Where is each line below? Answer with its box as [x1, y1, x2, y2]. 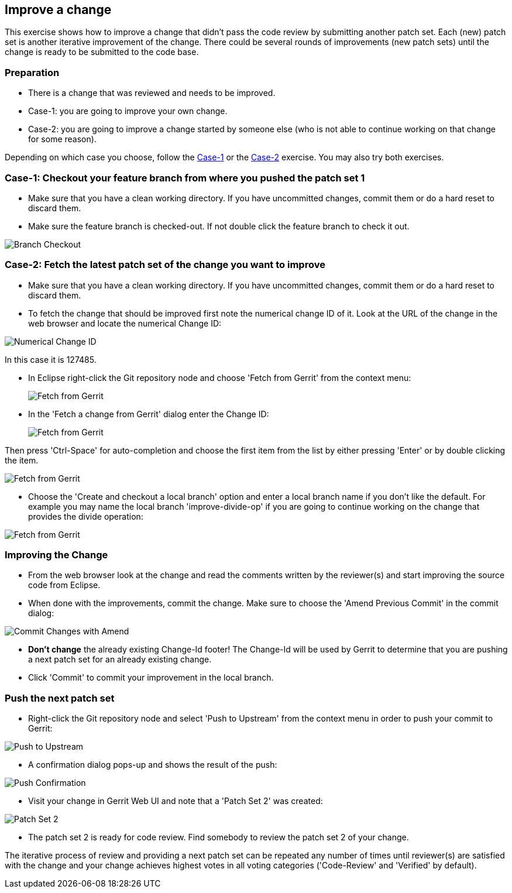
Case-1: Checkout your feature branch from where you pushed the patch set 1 [5, 171, 365, 184]
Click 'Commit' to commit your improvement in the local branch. [28, 672, 274, 683]
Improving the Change [5, 549, 108, 561]
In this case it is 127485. [5, 354, 97, 365]
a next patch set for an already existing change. [28, 654, 212, 665]
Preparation [5, 66, 60, 78]
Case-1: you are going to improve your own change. [28, 106, 228, 116]
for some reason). [28, 134, 97, 145]
